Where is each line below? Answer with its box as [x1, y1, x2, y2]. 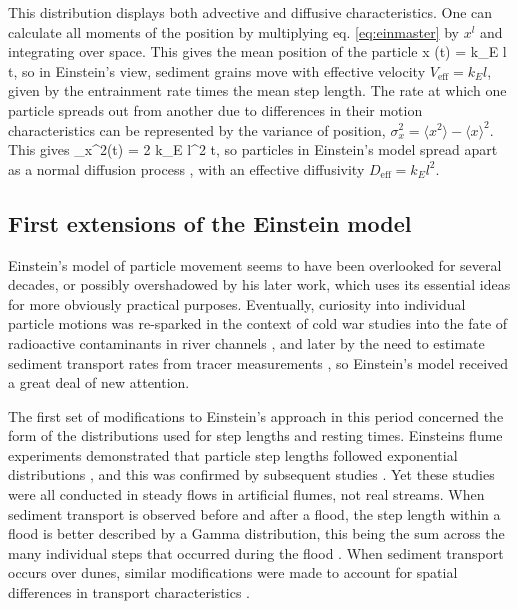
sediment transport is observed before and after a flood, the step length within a [8, 503, 501, 524]
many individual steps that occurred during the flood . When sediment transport [8, 542, 504, 563]
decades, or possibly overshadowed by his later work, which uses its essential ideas [8, 274, 511, 295]
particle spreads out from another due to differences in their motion [8, 99, 423, 120]
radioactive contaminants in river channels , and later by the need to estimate [8, 332, 485, 353]
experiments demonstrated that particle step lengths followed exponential [8, 444, 458, 465]
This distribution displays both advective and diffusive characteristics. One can [8, 2, 493, 22]
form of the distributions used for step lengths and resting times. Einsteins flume [8, 425, 503, 446]
